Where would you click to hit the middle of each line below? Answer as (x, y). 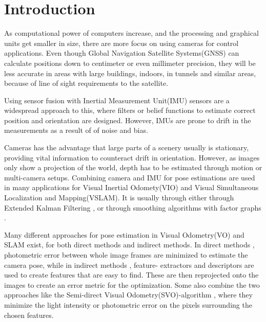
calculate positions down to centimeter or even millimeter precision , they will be (130, 63)
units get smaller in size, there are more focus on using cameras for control (121, 43)
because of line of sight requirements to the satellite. (86, 83)
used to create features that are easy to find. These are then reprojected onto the (131, 275)
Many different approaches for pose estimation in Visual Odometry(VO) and (124, 234)
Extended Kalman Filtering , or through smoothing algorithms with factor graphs (133, 207)
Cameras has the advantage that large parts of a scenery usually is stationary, (127, 147)
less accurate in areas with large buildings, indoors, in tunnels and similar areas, (130, 73)
